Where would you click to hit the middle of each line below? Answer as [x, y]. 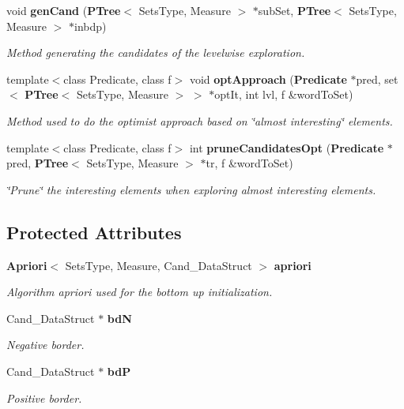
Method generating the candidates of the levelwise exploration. [156, 53]
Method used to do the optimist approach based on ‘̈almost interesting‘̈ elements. [200, 120]
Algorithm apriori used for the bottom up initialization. [140, 292]
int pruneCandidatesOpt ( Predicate [287, 147]
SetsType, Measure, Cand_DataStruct [159, 265]
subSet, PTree [295, 10]
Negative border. [45, 345]
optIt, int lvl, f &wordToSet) [284, 94]
